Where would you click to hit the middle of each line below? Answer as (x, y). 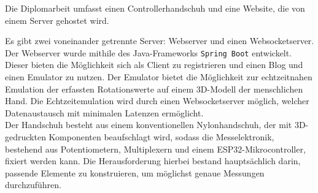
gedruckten (25, 137)
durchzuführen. (33, 185)
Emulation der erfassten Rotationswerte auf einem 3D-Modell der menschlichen (154, 89)
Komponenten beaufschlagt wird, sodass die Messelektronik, (161, 137)
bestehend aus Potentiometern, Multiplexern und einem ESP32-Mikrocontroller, (155, 149)
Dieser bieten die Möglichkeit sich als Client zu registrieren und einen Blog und (154, 65)
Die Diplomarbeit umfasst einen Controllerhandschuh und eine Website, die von (155, 8)
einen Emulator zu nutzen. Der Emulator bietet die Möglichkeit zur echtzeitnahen (159, 77)
